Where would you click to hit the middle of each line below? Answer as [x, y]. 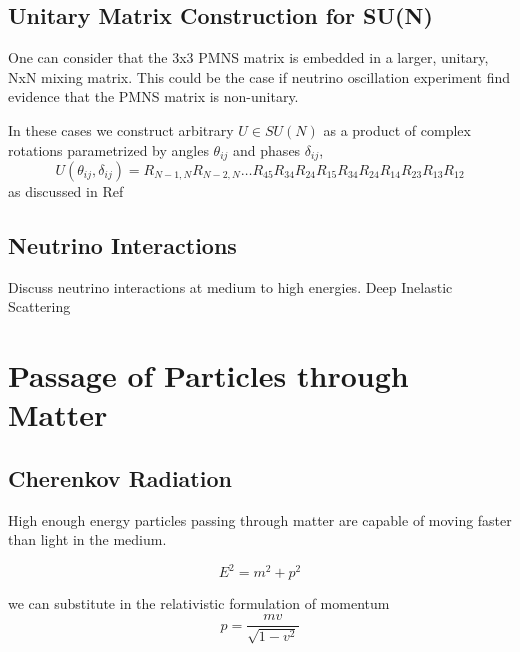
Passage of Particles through [208, 375]
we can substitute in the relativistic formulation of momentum [199, 603]
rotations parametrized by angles [108, 149]
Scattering [39, 306]
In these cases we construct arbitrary [121, 129]
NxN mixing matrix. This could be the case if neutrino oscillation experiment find [259, 76]
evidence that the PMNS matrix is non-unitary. [153, 96]
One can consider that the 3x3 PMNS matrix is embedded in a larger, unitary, [248, 57]
